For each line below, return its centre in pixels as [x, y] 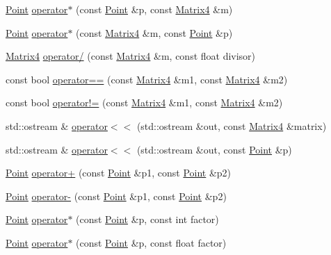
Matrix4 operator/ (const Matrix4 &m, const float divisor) [131, 56]
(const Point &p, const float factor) [151, 242]
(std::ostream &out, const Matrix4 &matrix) [232, 125]
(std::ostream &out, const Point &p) [214, 149]
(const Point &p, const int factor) [147, 219]
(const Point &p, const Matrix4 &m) [154, 9]
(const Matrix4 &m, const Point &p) [154, 32]
